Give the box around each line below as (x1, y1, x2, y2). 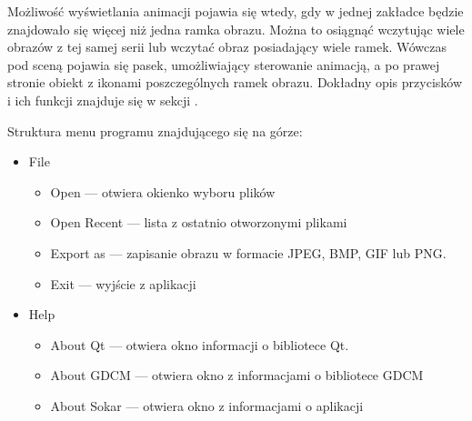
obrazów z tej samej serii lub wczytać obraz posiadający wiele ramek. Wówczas (7, 37, 447, 56)
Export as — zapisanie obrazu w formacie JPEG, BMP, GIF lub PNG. (50, 243, 447, 262)
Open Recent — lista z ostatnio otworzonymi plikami (50, 213, 347, 232)
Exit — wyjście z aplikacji (50, 274, 196, 293)
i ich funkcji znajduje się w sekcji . (7, 90, 198, 109)
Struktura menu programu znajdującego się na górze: (7, 121, 303, 140)
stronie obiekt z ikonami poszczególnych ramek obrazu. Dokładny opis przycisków (7, 73, 463, 92)
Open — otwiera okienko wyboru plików (50, 182, 276, 201)
